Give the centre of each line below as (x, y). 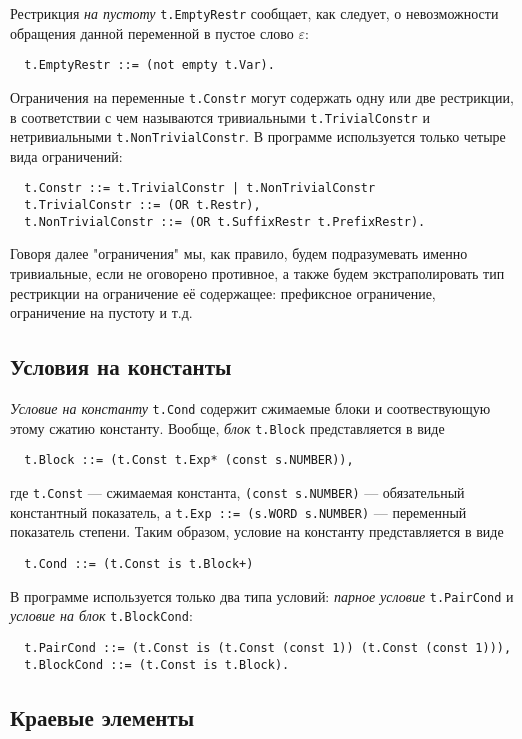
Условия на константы (121, 366)
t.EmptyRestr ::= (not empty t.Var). (149, 65)
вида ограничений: (66, 155)
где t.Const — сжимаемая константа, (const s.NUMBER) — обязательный (237, 491)
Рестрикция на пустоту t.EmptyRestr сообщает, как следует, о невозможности (254, 13)
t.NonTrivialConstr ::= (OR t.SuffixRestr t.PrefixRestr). (225, 221)
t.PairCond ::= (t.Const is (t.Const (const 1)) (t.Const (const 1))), (268, 647)
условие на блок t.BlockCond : (101, 615)
